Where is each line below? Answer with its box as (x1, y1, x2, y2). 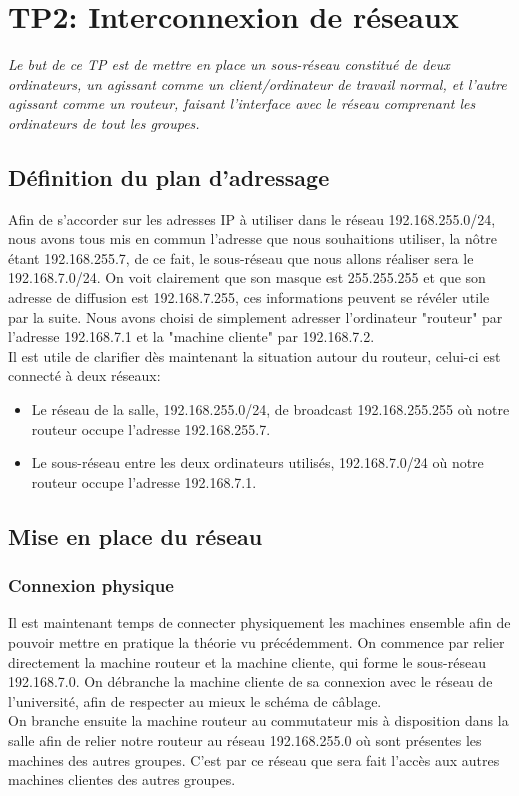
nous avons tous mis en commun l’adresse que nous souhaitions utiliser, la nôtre (8, 228, 497, 249)
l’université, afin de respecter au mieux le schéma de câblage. (8, 690, 382, 711)
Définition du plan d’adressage (8, 161, 330, 192)
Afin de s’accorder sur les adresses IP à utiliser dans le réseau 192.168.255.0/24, (8, 208, 496, 229)
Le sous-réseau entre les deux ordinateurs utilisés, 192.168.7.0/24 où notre (31, 452, 484, 473)
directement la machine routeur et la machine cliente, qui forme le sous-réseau (8, 651, 486, 672)
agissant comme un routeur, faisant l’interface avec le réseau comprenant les (8, 93, 476, 114)
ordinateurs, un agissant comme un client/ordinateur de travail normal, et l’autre (8, 73, 507, 94)
